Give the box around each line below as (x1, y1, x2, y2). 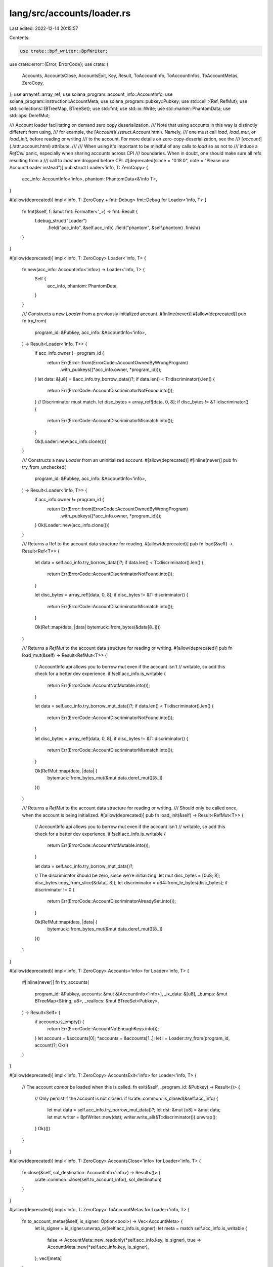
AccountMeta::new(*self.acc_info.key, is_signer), (47, 1244, 149, 1250)
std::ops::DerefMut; (9, 113, 50, 119)
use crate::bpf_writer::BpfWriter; (20, 48, 108, 54)
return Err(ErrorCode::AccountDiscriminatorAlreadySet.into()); (47, 898, 176, 904)
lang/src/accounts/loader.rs (9, 8, 131, 19)
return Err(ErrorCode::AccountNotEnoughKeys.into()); (47, 1026, 159, 1032)
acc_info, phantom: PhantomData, (47, 283, 118, 289)
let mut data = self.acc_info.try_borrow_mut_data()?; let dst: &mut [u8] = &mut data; (47, 1107, 221, 1113)
